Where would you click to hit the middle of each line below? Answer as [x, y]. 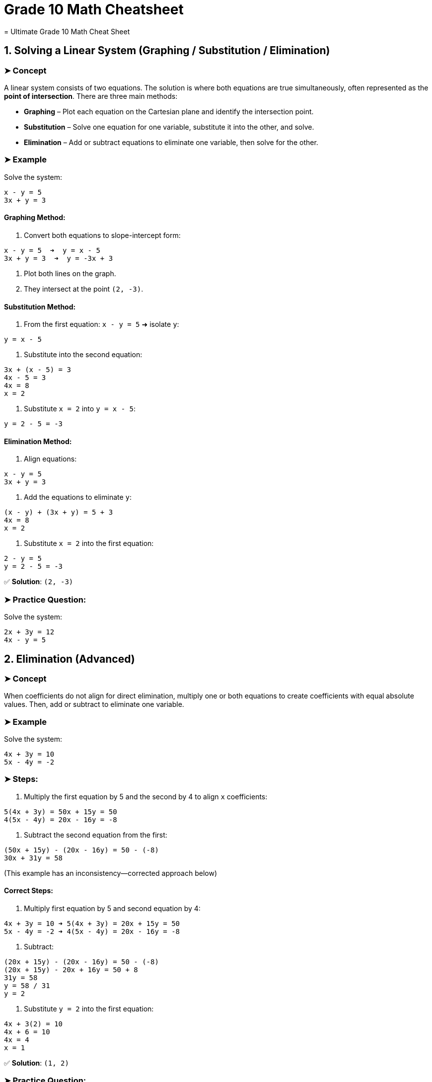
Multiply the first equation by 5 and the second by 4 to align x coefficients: [146, 796]
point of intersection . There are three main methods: [91, 96]
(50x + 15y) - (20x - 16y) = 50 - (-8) [81, 850]
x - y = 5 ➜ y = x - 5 [52, 250]
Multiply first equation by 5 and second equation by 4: [112, 909]
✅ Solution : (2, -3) [39, 582]
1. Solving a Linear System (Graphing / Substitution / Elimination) [167, 51]
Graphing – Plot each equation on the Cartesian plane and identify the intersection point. [169, 111]
